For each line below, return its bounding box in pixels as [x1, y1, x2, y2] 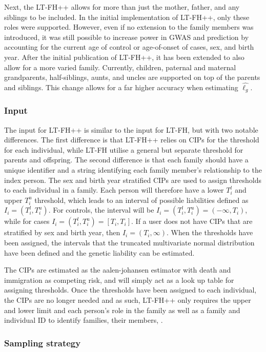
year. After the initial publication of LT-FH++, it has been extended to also [4, 51, 244, 62]
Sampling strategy [4, 336, 81, 349]
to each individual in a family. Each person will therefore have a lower [4, 184, 224, 195]
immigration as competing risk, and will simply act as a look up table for [4, 274, 234, 285]
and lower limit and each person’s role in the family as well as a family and [4, 304, 240, 315]
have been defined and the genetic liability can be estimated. [4, 247, 195, 258]
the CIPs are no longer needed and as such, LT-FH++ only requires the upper [4, 294, 251, 305]
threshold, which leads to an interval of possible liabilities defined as [34, 194, 249, 205]
